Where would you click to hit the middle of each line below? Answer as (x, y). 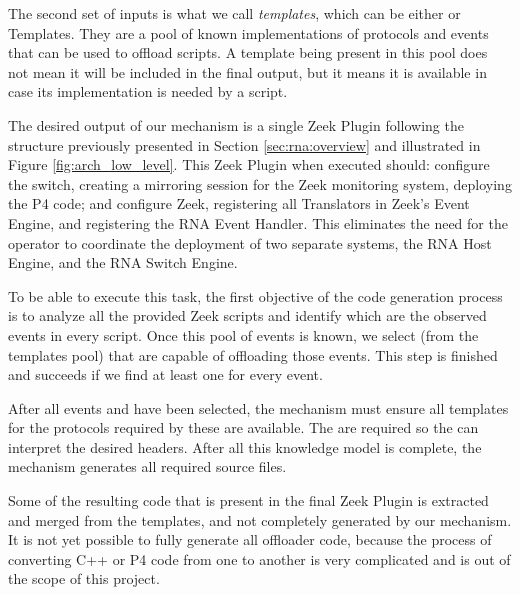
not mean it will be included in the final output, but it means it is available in (247, 71)
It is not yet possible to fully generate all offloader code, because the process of (250, 539)
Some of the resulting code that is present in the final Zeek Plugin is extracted (248, 500)
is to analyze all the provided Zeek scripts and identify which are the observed (247, 315)
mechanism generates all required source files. (147, 466)
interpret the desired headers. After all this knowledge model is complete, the (245, 446)
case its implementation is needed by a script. (148, 91)
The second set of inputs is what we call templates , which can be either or (234, 13)
